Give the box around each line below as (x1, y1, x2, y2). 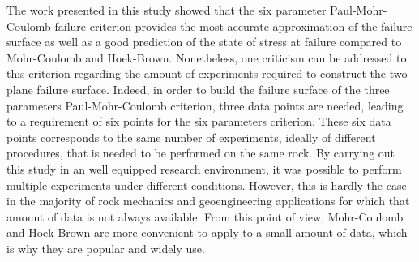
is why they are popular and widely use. (6, 239, 205, 256)
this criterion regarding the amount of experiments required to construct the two (6, 65, 408, 82)
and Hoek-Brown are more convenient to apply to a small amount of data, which (6, 224, 408, 241)
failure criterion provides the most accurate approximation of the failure (54, 17, 413, 34)
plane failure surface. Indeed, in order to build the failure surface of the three (6, 80, 390, 97)
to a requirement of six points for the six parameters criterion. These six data (6, 113, 391, 130)
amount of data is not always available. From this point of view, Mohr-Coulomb (6, 208, 404, 225)
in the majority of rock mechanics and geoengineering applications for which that (6, 192, 410, 209)
